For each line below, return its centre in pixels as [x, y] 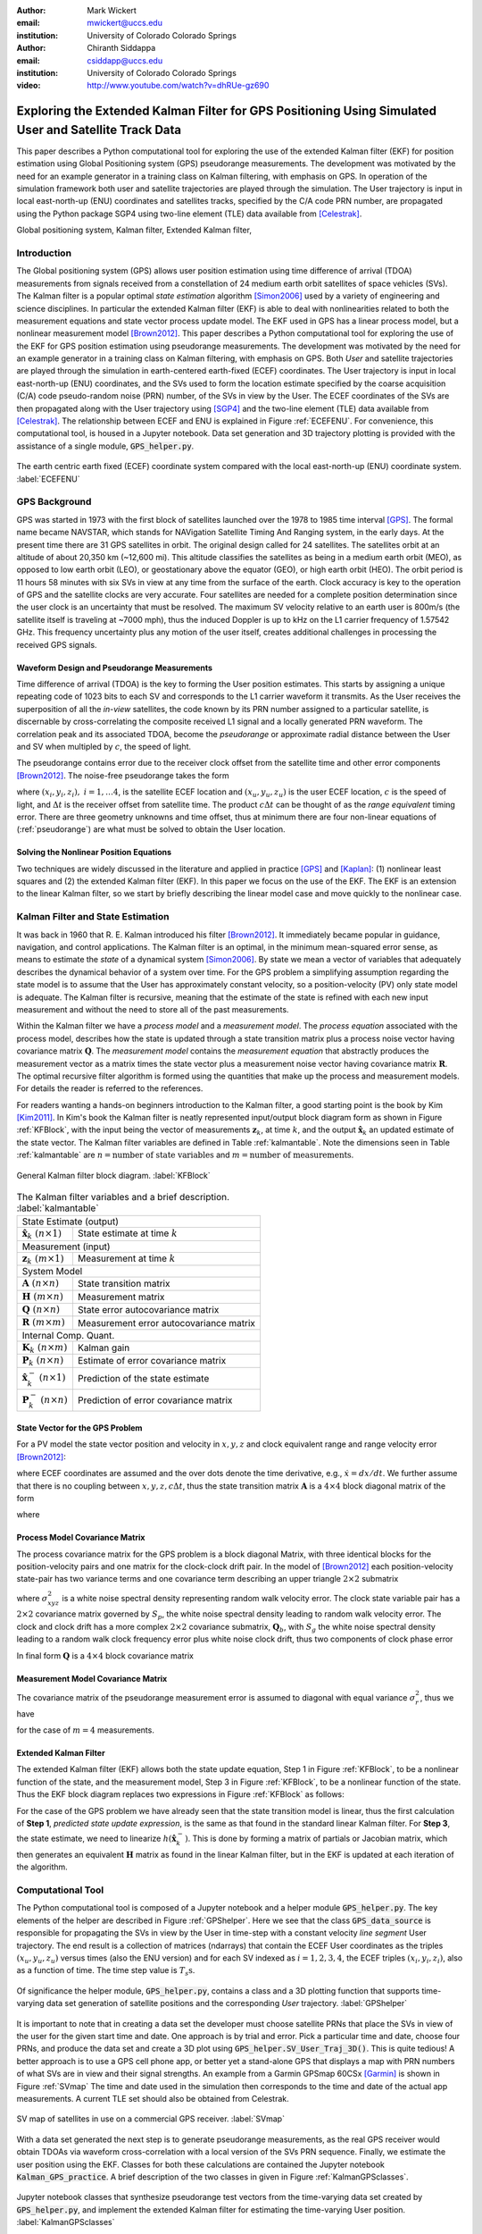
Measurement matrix [121, 1297]
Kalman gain [104, 1348]
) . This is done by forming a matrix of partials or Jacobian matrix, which [316, 1839]
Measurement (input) [66, 1247]
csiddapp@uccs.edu [125, 60]
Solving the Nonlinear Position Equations [94, 852]
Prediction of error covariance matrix [155, 1400]
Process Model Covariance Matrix [81, 1538]
